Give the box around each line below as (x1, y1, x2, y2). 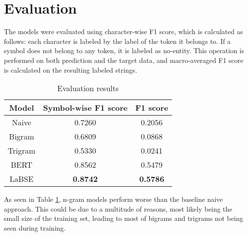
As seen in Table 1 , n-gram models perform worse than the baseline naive (4, 194, 223, 204)
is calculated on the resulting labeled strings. (4, 64, 137, 75)
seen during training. (4, 222, 66, 233)
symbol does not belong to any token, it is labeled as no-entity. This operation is (4, 45, 245, 56)
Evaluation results (57, 82, 119, 94)
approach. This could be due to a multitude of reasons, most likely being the (4, 203, 232, 214)
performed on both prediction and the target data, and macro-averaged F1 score (4, 55, 244, 65)
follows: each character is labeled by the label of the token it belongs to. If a (4, 36, 231, 46)
